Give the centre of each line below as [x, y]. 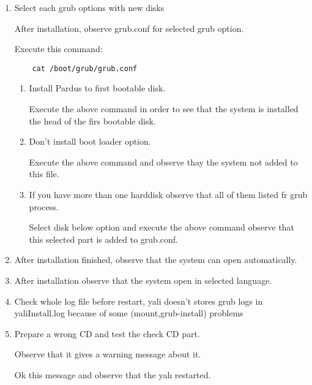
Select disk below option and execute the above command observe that [162, 227]
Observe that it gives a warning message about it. [108, 354]
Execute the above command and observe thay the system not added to [163, 162]
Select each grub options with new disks [89, 7]
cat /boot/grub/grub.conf [85, 68]
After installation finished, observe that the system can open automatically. [156, 260]
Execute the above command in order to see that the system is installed [164, 109]
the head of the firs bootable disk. [92, 120]
